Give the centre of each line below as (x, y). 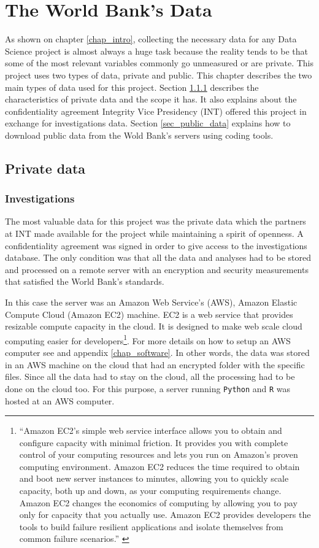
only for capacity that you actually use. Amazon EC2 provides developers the (165, 515)
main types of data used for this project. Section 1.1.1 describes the (132, 87)
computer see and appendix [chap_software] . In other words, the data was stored (157, 353)
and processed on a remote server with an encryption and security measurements (157, 269)
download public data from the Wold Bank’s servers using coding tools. (139, 135)
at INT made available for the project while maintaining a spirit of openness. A (154, 233)
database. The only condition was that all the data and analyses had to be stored (158, 257)
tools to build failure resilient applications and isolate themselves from (151, 526)
